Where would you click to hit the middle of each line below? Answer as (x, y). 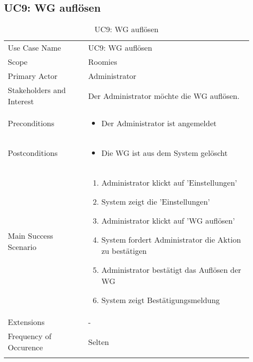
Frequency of (30, 336)
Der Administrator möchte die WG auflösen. (164, 95)
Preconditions (31, 123)
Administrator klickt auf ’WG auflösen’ (168, 221)
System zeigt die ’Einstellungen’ (156, 202)
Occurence (26, 347)
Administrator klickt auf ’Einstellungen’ (169, 183)
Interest (21, 101)
